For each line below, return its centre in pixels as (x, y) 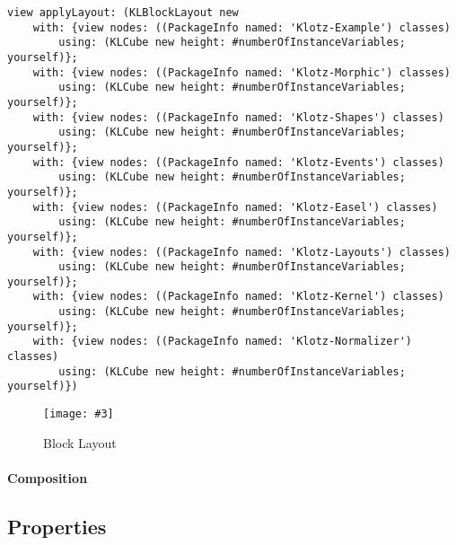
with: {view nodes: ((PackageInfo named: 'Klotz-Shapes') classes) (238, 117)
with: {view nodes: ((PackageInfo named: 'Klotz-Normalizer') (223, 342)
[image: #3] (79, 414)
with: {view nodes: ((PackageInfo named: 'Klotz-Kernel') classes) (238, 297)
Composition (48, 477)
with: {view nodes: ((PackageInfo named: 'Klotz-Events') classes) (238, 162)
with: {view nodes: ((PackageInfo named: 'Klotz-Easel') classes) (235, 207)
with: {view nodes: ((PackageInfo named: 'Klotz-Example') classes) (241, 27)
